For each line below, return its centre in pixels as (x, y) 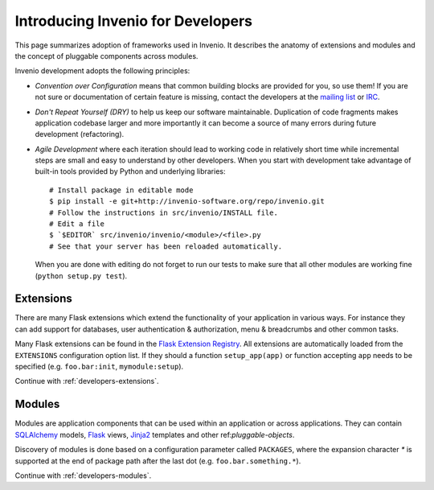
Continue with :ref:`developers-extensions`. (87, 381)
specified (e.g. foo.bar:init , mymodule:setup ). (99, 367)
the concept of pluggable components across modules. (106, 56)
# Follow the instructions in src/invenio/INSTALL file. (164, 212)
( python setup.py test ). (81, 276)
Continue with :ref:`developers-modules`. (83, 476)
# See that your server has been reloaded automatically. (166, 246)
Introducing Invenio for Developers (134, 21)
